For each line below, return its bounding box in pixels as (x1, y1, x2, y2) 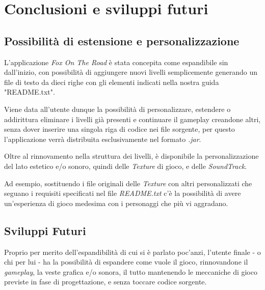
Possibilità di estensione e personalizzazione (4, 33, 240, 48)
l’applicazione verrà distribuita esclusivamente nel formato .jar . (4, 133, 201, 144)
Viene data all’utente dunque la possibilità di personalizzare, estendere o (4, 103, 231, 114)
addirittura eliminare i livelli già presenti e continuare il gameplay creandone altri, (4, 113, 261, 124)
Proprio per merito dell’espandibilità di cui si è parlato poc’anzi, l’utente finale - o (4, 246, 261, 257)
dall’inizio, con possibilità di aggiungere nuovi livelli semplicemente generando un (4, 67, 257, 77)
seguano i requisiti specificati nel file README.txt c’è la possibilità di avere (4, 188, 241, 198)
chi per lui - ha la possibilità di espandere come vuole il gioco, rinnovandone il (4, 256, 248, 267)
